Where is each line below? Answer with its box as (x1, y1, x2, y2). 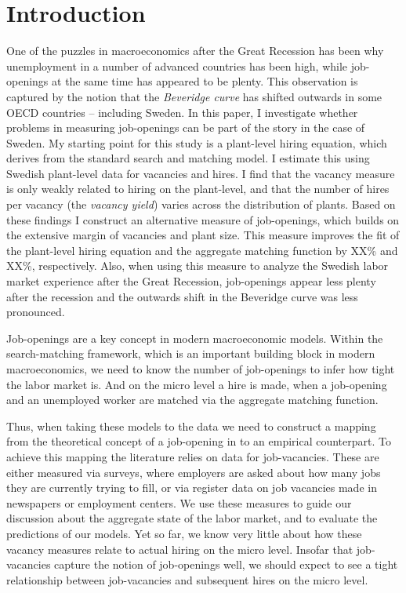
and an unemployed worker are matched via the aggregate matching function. (6, 391, 379, 408)
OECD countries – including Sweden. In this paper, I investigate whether (6, 104, 358, 120)
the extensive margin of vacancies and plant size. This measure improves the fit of (6, 227, 400, 243)
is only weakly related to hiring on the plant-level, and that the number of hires (6, 180, 390, 197)
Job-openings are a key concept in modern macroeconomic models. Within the (6, 329, 383, 346)
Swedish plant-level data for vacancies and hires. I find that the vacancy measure (6, 165, 395, 181)
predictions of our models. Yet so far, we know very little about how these (6, 525, 362, 541)
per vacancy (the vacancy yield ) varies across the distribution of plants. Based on (6, 196, 396, 213)
